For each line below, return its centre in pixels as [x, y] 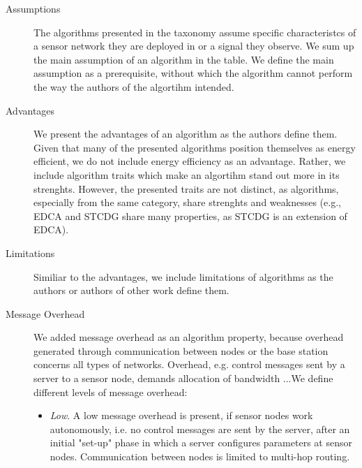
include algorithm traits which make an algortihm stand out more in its [187, 174]
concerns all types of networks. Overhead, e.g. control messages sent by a [189, 364]
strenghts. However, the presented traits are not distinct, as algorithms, [186, 188]
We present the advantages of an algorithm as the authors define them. [186, 134]
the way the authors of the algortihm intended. [134, 86]
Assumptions [33, 8]
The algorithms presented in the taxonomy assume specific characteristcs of [195, 32]
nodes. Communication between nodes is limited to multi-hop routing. [200, 456]
